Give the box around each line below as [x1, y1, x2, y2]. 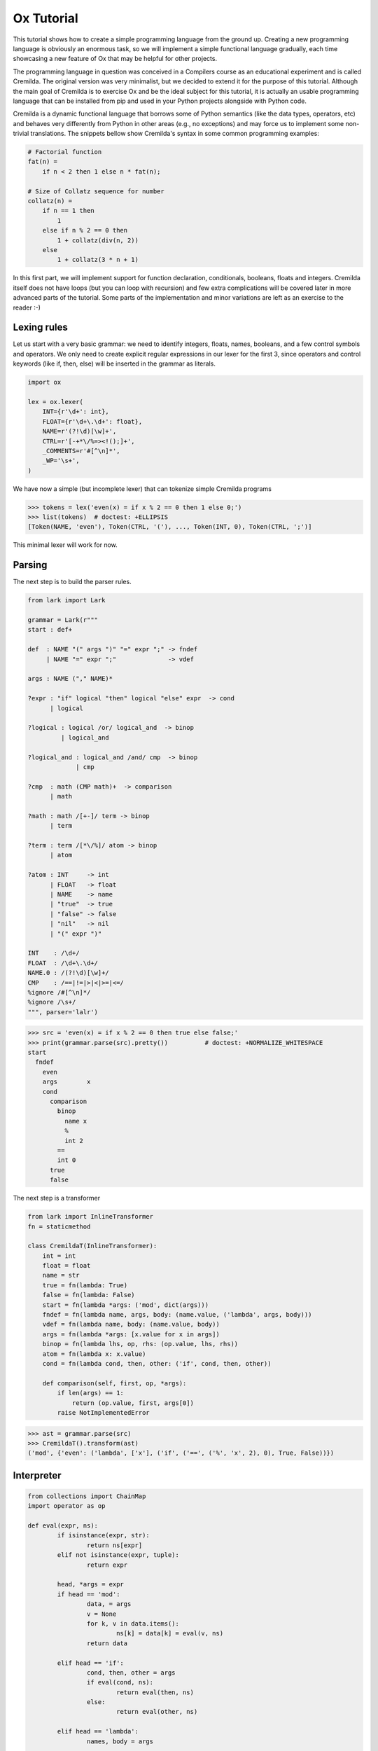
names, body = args [86, 1737, 154, 1745]
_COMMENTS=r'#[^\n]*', [42, 447, 120, 455]
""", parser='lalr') [27, 1008, 98, 1016]
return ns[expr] [86, 1541, 143, 1549]
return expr [86, 1560, 128, 1569]
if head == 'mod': [57, 1590, 120, 1598]
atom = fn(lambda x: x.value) [42, 1350, 146, 1358]
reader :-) [13, 303, 41, 312]
